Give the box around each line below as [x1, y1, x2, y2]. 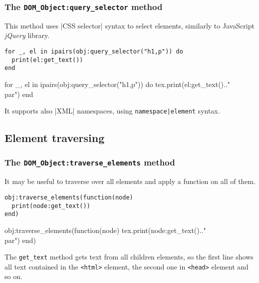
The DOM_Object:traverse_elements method [4, 156, 175, 168]
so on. [4, 271, 22, 281]
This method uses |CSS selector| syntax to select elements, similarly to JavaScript [4, 20, 255, 30]
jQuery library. [4, 30, 50, 40]
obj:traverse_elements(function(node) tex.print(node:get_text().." [4, 224, 206, 235]
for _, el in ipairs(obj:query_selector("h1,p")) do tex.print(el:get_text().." [4, 78, 231, 89]
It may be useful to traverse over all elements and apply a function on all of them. [4, 176, 256, 186]
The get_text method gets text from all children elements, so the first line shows [4, 251, 254, 262]
